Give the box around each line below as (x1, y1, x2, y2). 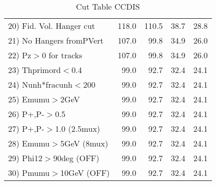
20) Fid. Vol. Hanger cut (8, 20, 95, 31)
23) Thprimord (8, 64, 61, 76)
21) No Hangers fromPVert (8, 34, 104, 46)
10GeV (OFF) (60, 167, 110, 178)
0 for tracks (41, 49, 82, 61)
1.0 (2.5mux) (55, 123, 100, 134)
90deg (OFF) (53, 152, 100, 164)
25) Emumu (8, 93, 50, 105)
